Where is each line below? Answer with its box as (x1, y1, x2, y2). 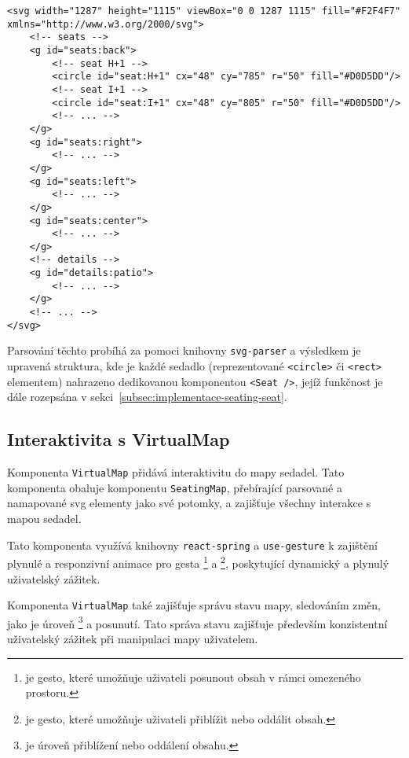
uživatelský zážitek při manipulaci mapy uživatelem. (7, 631, 258, 647)
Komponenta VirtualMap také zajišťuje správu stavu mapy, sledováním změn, (7, 597, 381, 613)
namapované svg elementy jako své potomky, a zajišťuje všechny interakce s (7, 495, 371, 511)
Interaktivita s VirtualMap (7, 427, 230, 451)
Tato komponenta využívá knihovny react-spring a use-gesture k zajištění (7, 536, 378, 553)
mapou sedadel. (7, 510, 82, 527)
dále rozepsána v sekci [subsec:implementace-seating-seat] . (7, 388, 287, 405)
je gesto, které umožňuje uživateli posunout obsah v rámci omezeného (25, 668, 361, 685)
